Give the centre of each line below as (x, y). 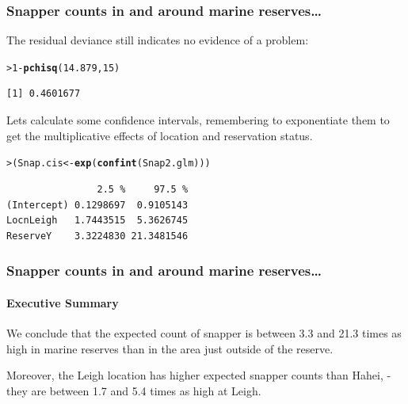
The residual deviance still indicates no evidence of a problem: (158, 40)
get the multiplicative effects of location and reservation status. (160, 135)
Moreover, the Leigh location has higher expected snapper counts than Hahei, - (199, 375)
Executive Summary (63, 302)
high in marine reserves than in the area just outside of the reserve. (170, 348)
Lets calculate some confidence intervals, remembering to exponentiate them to (198, 120)
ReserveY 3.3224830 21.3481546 (97, 236)
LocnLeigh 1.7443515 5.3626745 (97, 221)
